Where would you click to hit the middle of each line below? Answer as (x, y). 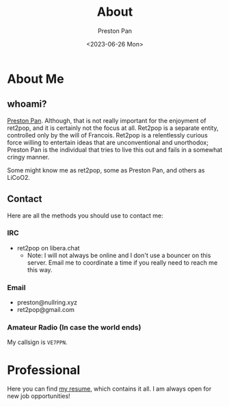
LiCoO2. (19, 177)
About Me (36, 79)
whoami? (27, 104)
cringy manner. (28, 157)
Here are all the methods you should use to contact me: (85, 215)
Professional (44, 370)
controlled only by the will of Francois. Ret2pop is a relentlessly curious (108, 135)
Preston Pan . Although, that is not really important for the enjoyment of (107, 120)
